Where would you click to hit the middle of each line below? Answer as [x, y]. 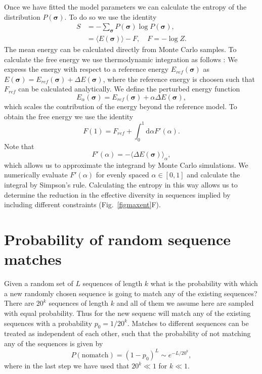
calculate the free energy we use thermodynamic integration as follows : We [121, 59]
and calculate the [213, 175]
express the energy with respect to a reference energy [86, 69]
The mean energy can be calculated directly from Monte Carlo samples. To [120, 49]
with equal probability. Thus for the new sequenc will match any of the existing [127, 313]
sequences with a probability [48, 323]
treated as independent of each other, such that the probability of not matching [127, 333]
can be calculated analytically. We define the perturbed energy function [129, 89]
